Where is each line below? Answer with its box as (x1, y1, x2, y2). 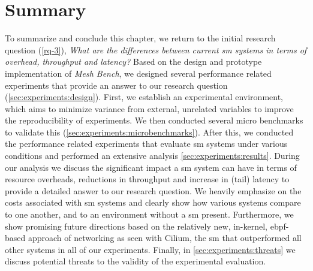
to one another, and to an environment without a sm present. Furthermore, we (5, 208, 294, 221)
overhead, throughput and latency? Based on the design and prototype (5, 55, 262, 68)
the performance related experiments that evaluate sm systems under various (5, 137, 288, 150)
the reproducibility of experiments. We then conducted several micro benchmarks (5, 114, 303, 127)
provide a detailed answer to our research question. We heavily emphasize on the (5, 184, 302, 197)
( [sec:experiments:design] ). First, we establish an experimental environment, (5, 91, 283, 103)
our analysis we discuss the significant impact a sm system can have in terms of (5, 161, 297, 173)
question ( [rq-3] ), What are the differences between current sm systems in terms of (5, 43, 307, 56)
